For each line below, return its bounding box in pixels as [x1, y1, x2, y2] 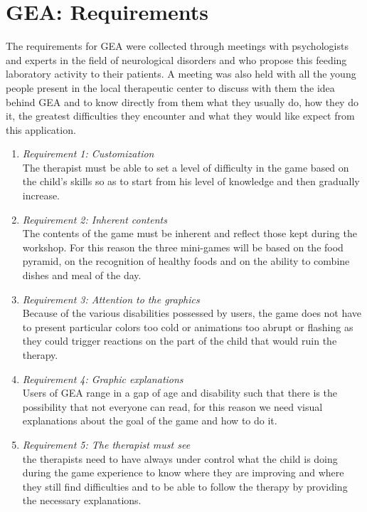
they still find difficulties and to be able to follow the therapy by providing [22, 479, 348, 493]
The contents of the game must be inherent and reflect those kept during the [22, 226, 357, 241]
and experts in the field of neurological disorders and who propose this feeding [6, 52, 347, 67]
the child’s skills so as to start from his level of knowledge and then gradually [22, 174, 360, 189]
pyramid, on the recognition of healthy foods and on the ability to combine [22, 254, 350, 268]
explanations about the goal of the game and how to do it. [22, 413, 277, 428]
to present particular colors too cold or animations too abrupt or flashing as [22, 319, 353, 334]
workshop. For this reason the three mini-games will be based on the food [22, 239, 344, 254]
